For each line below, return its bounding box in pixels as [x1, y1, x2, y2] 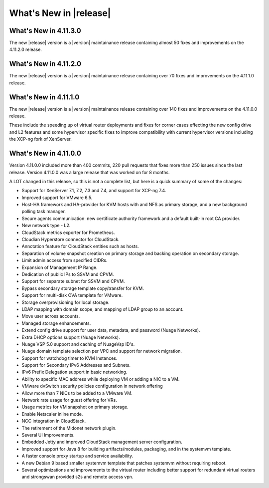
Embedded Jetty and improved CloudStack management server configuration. [21, 439, 183, 445]
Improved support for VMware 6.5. [21, 195, 93, 201]
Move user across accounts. [21, 313, 80, 319]
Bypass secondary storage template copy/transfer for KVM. [21, 285, 144, 291]
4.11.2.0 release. [9, 46, 42, 52]
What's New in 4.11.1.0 [9, 93, 80, 101]
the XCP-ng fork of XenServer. [9, 136, 72, 142]
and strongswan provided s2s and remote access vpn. [21, 474, 134, 480]
